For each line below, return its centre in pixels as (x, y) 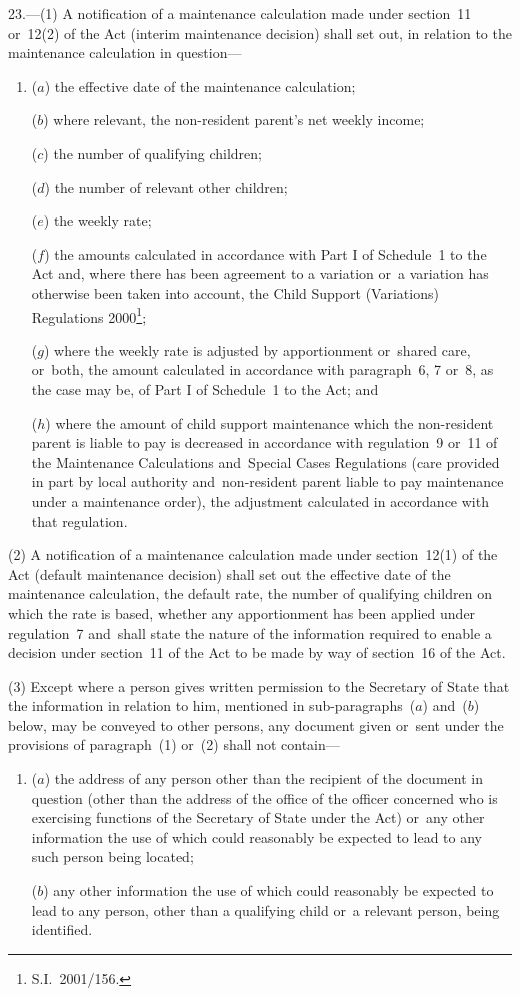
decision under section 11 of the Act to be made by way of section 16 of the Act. (257, 652)
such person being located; (112, 856)
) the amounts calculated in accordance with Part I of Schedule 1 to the (265, 253)
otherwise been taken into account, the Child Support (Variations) (235, 292)
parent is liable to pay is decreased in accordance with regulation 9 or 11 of (264, 442)
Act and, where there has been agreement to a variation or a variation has (260, 273)
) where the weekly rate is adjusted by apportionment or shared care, (257, 349)
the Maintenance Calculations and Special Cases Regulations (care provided (265, 461)
